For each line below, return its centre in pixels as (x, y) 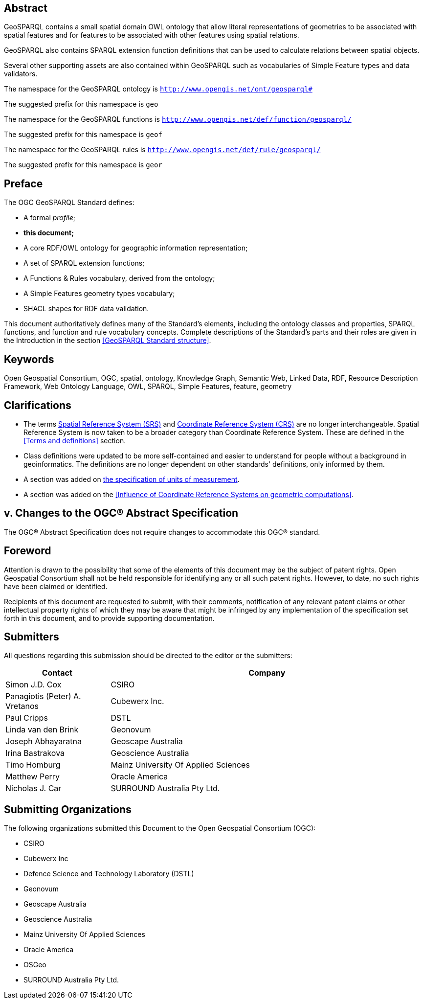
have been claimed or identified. (56, 586)
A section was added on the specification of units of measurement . (132, 479)
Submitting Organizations (68, 809)
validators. (21, 74)
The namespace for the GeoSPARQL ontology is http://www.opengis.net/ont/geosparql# (158, 89)
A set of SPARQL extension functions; (84, 263)
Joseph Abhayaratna (44, 741)
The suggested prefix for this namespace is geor (83, 165)
